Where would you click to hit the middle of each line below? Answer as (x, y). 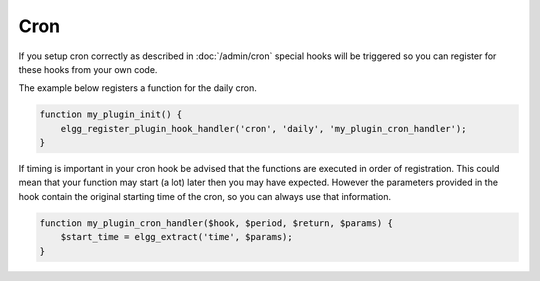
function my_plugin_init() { (111, 114)
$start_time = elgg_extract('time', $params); (177, 237)
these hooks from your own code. (88, 69)
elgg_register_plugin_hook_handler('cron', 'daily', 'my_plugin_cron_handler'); (263, 128)
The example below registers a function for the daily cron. (137, 88)
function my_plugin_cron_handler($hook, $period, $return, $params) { (216, 223)
